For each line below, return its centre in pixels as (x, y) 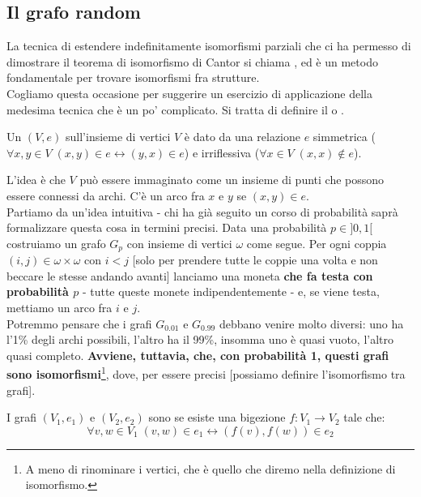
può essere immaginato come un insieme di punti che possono (232, 180)
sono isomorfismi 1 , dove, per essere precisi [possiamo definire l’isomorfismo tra (206, 373)
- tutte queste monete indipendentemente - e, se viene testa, (231, 291)
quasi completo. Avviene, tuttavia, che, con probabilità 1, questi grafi (198, 355)
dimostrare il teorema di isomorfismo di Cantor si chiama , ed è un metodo (192, 61)
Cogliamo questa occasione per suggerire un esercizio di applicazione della (189, 93)
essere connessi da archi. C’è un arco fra (106, 195)
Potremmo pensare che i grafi (79, 323)
